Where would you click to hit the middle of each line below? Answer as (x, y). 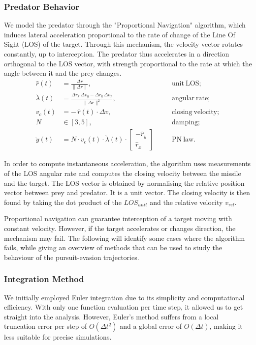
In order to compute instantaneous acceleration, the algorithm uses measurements (128, 163)
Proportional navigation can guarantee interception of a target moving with (118, 218)
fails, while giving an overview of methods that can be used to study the (113, 247)
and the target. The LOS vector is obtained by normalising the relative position (124, 183)
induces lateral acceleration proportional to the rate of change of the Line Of (120, 34)
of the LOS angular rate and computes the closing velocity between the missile (123, 173)
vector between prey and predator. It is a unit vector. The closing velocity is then (127, 192)
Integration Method (44, 279)
